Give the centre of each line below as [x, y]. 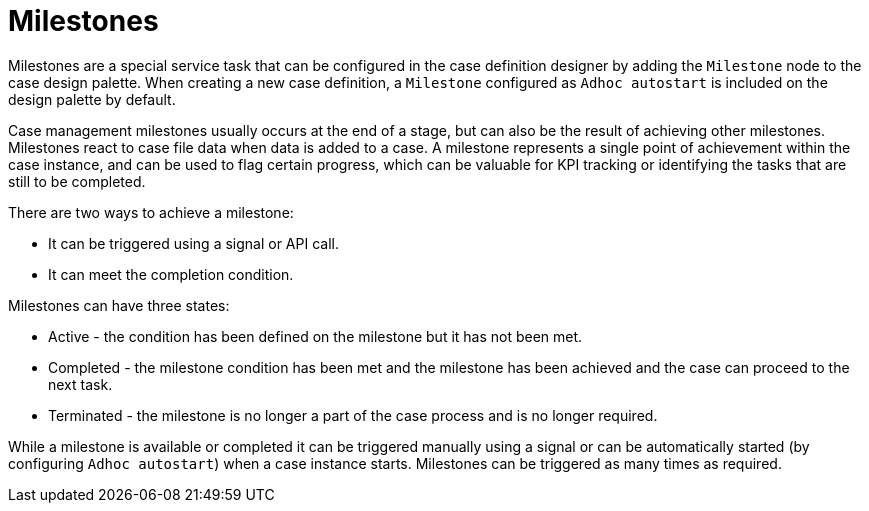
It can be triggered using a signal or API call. [193, 243]
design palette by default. [92, 99]
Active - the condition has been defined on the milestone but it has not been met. [315, 336]
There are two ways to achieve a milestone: [151, 212]
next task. [80, 384]
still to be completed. [77, 181]
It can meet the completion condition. [171, 274]
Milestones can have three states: [119, 305]
